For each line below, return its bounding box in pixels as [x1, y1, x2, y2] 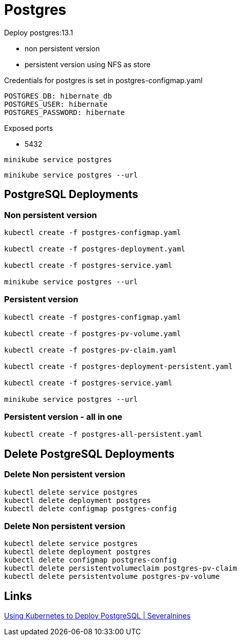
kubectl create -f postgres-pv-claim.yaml [4, 345, 177, 354]
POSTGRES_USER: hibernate [4, 100, 108, 108]
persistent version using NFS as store [25, 60, 151, 69]
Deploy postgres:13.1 [4, 28, 73, 37]
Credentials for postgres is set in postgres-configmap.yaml [4, 75, 203, 85]
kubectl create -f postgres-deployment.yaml [4, 244, 186, 253]
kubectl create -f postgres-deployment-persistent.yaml [4, 362, 233, 371]
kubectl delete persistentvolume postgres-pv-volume [4, 572, 220, 581]
